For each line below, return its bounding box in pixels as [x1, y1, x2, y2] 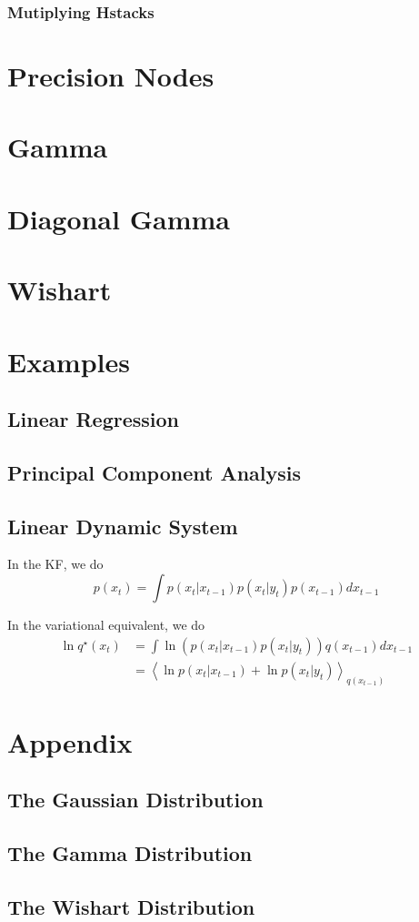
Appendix [7, 723, 133, 760]
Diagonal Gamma [7, 199, 230, 237]
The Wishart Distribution [7, 892, 255, 920]
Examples [7, 342, 130, 380]
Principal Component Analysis [7, 458, 301, 486]
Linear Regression [7, 405, 179, 433]
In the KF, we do [7, 554, 104, 573]
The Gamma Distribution [7, 839, 253, 867]
